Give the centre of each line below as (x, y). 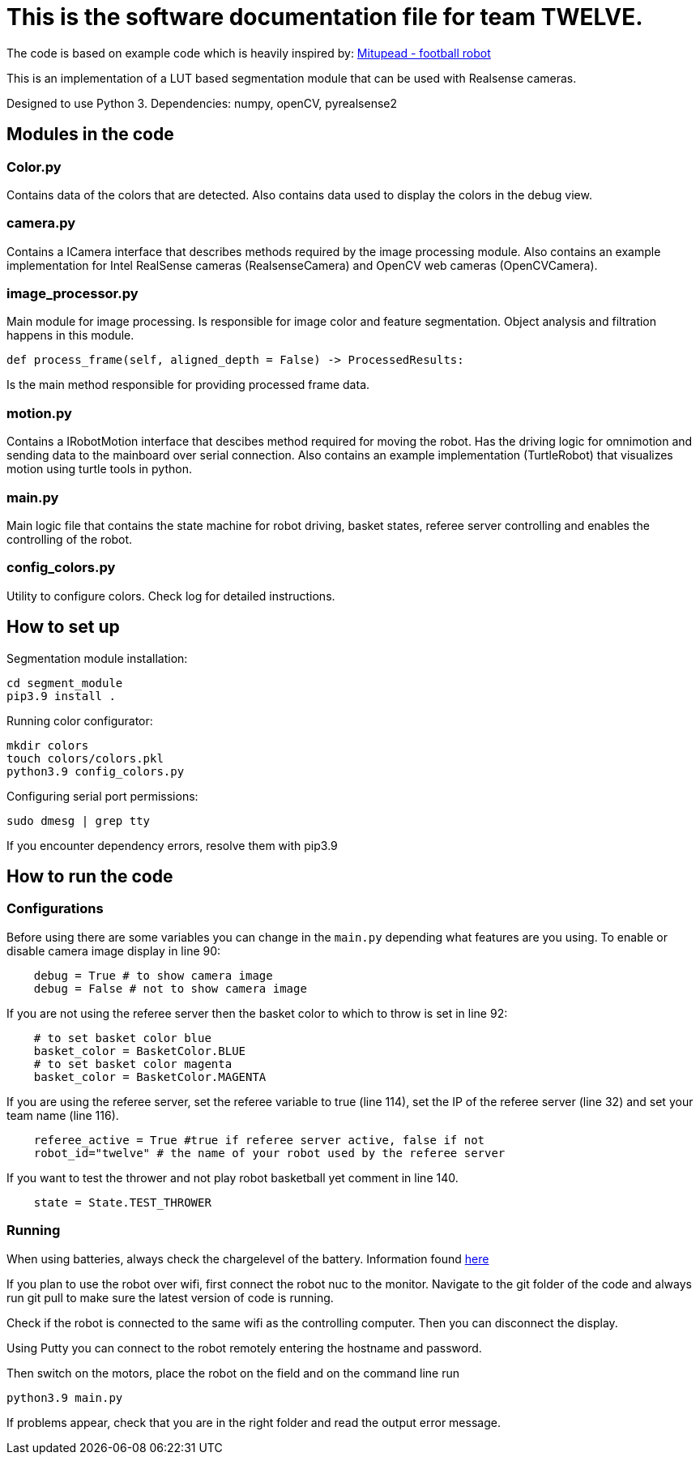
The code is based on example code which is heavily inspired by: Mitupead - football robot (249, 53)
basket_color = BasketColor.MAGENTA (150, 1077)
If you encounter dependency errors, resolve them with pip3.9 (172, 845)
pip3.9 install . (61, 696)
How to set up (63, 627)
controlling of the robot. (70, 539)
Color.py (34, 167)
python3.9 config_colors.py (96, 771)
